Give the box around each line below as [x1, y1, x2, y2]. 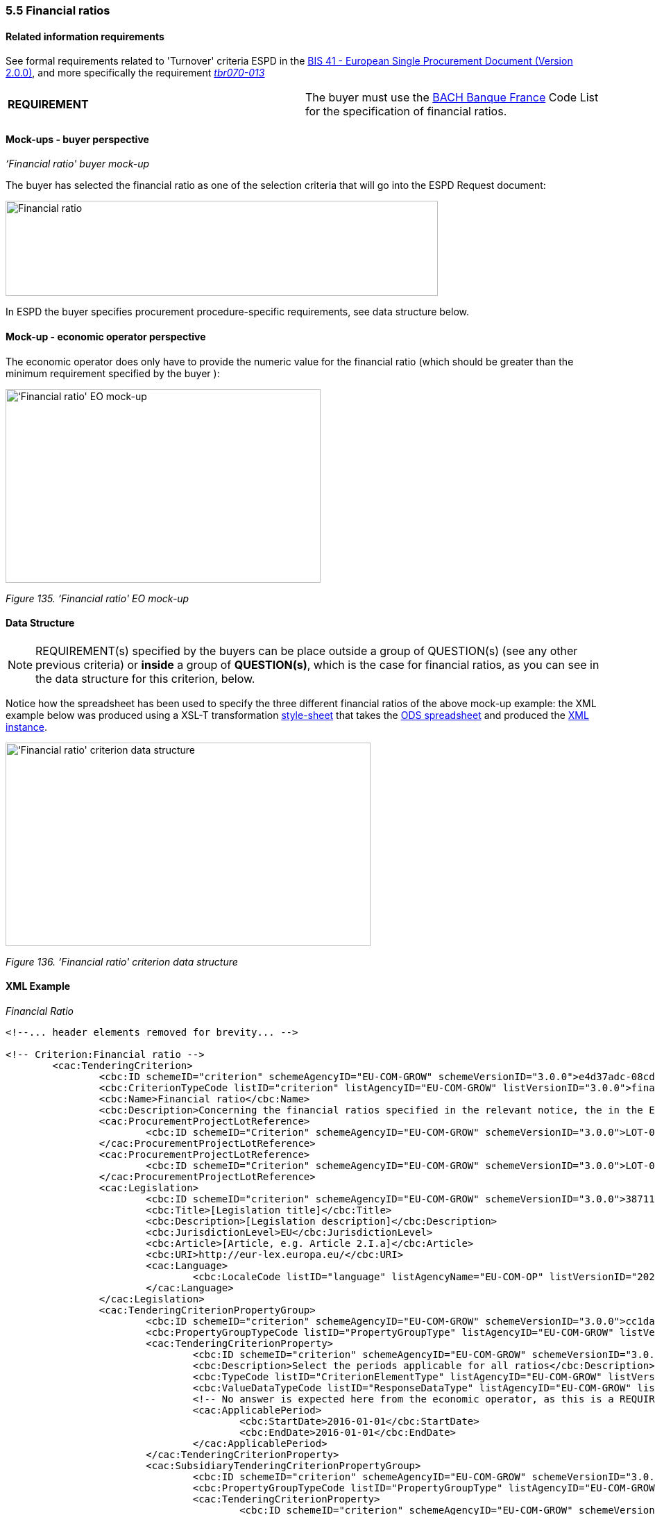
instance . [6, 720, 48, 733]
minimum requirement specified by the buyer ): [6, 367, 220, 379]
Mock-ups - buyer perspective [6, 133, 149, 145]
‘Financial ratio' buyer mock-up [6, 158, 150, 170]
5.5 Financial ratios [6, 3, 110, 17]
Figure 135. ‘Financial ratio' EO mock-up [6, 592, 189, 604]
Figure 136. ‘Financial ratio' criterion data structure [6, 955, 238, 968]
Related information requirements [6, 30, 164, 42]
